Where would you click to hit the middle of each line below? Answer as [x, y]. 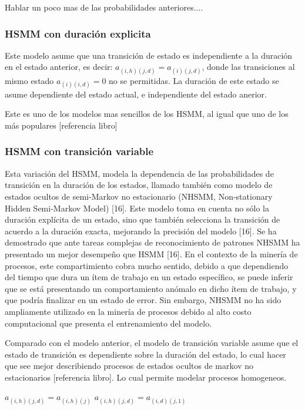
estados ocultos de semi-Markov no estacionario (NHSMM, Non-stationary [139, 196]
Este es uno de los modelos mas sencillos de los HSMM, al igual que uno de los [147, 114]
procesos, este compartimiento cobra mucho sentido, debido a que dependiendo [147, 265]
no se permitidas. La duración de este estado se [194, 80]
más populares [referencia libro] [61, 125]
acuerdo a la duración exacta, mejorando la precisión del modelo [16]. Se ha [141, 231]
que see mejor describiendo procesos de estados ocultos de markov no [129, 366]
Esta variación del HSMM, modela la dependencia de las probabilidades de [139, 173]
